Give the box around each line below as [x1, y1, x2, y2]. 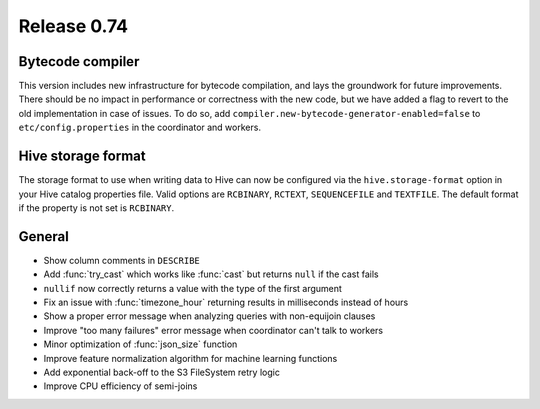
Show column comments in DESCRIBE [43, 254, 200, 266]
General [18, 228, 70, 245]
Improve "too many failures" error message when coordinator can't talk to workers [43, 324, 384, 336]
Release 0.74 [18, 15, 129, 37]
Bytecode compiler [18, 53, 140, 70]
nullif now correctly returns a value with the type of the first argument [43, 282, 342, 294]
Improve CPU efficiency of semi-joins [43, 380, 198, 392]
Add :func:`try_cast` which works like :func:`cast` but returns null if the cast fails [43, 268, 379, 280]
